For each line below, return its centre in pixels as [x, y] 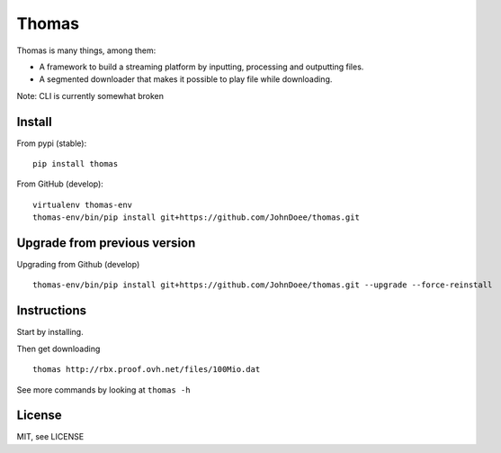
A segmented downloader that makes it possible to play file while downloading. [186, 79]
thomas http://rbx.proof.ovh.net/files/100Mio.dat [147, 370]
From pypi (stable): [52, 143]
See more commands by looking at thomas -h [103, 390]
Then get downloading [58, 349]
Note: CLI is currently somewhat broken [90, 95]
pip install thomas [76, 164]
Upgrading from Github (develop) [78, 265]
